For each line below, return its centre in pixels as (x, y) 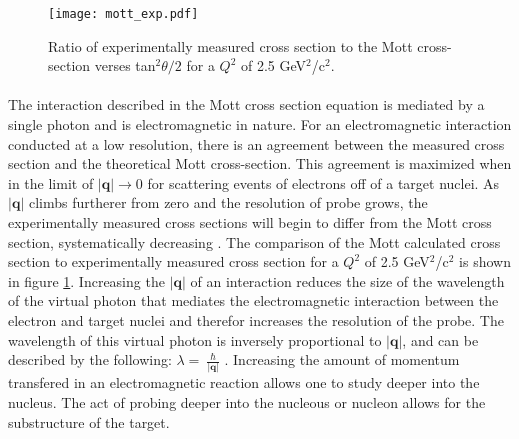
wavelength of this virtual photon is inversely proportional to (195, 339)
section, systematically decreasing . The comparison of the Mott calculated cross (254, 241)
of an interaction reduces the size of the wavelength (347, 280)
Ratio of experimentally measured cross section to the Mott (230, 45)
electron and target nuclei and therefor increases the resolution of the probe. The (256, 319)
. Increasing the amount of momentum (342, 359)
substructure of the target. (89, 421)
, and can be (440, 339)
